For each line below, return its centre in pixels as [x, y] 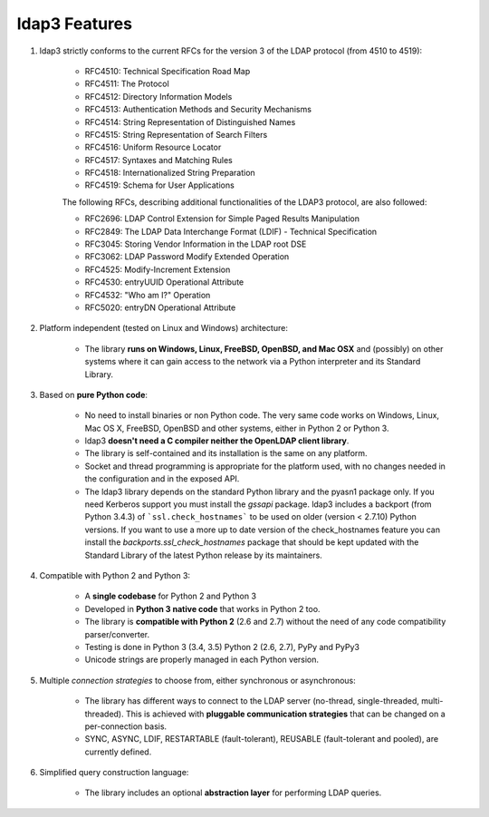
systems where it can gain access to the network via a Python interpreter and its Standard [253, 362]
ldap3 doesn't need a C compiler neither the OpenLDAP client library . [217, 441]
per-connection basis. [126, 726]
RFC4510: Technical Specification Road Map [168, 71]
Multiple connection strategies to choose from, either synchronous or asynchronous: [198, 680]
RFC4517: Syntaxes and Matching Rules [158, 160]
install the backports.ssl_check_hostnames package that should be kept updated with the [252, 542]
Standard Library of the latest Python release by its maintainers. [204, 555]
